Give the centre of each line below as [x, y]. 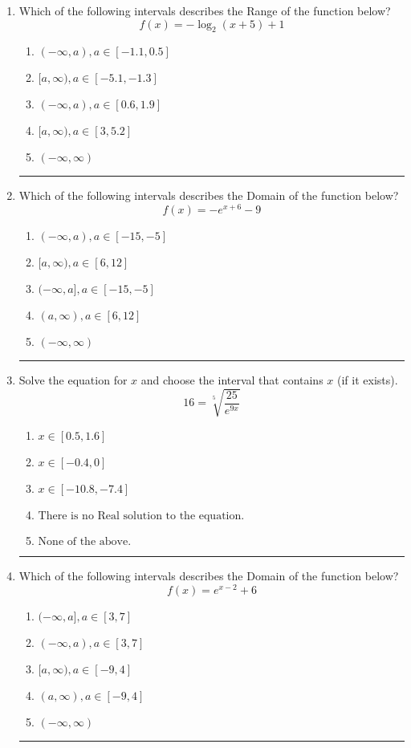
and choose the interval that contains [232, 380]
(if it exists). [368, 380]
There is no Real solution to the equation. [141, 516]
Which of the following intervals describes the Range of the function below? [205, 10]
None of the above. [85, 542]
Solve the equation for [73, 380]
